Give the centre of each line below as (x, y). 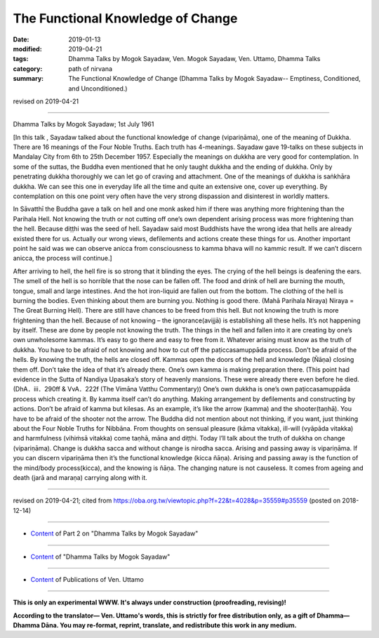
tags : (21, 59)
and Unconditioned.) (98, 89)
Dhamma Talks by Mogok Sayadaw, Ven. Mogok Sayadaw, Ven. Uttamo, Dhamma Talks (194, 59)
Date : (21, 39)
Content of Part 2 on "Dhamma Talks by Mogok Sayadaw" (114, 533)
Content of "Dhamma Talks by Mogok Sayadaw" (100, 556)
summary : (28, 79)
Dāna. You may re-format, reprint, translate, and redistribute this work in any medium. (169, 625)
